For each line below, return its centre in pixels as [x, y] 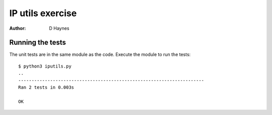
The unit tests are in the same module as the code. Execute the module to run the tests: [100, 54]
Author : [18, 28]
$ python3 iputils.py [45, 66]
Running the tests [38, 43]
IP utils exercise [43, 13]
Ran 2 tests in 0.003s [46, 88]
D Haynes [59, 28]
